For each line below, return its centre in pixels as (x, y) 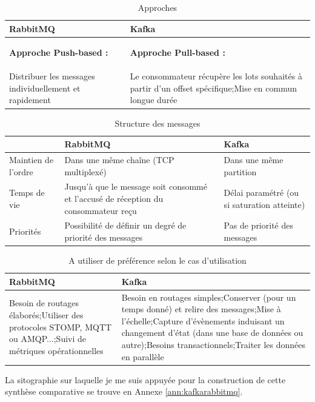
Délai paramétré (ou (261, 193)
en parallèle (143, 356)
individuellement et (45, 88)
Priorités (25, 231)
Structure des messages (157, 123)
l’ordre (21, 171)
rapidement (30, 100)
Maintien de (31, 159)
